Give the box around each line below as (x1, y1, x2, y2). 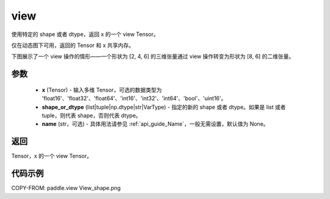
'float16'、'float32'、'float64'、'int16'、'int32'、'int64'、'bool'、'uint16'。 (42, 95, 227, 102)
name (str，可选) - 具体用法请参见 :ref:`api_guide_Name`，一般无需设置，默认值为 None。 (42, 120, 269, 128)
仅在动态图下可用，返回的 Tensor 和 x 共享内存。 (11, 42, 134, 49)
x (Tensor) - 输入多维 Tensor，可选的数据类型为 (42, 86, 162, 93)
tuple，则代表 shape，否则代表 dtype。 (42, 112, 142, 119)
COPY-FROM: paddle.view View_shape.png (11, 184, 121, 192)
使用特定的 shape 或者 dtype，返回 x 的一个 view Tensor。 (11, 31, 159, 38)
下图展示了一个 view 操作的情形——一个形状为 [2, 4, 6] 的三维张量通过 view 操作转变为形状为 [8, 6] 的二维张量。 (11, 52, 295, 60)
